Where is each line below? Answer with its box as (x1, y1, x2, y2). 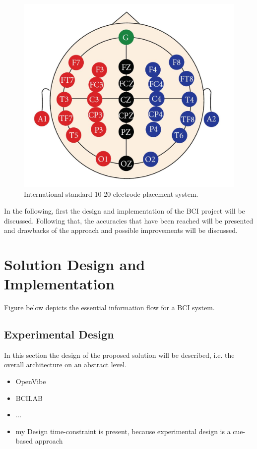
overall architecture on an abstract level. (4, 359, 127, 370)
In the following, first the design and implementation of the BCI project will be (4, 205, 245, 216)
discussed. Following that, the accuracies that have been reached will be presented (4, 215, 254, 225)
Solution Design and (4, 254, 145, 274)
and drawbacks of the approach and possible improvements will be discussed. (4, 225, 238, 235)
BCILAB (15, 393, 43, 403)
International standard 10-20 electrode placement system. (24, 189, 198, 199)
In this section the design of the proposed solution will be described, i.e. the (4, 349, 235, 360)
